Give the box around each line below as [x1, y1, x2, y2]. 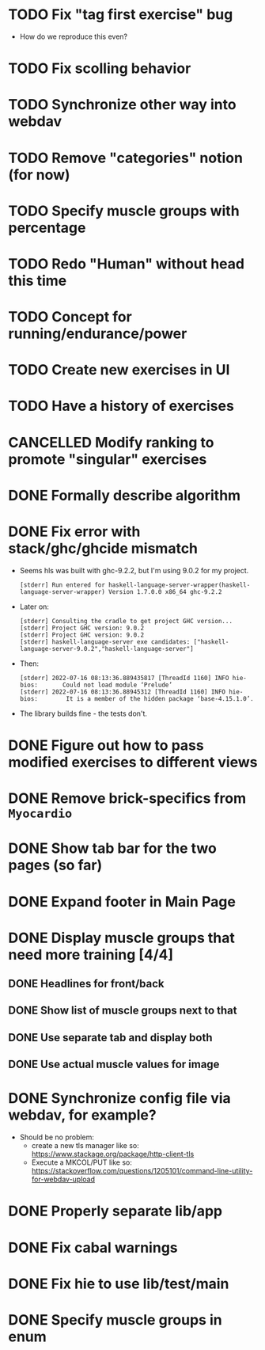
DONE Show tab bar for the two [8, 839, 218, 858]
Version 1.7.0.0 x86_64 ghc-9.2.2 [108, 588, 222, 595]
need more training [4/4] [8, 945, 174, 964]
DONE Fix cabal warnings [8, 1238, 178, 1257]
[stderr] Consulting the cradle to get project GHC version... [19, 617, 233, 625]
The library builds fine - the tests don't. [19, 709, 148, 718]
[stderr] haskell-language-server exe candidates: [19, 637, 191, 646]
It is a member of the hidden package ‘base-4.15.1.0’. [66, 694, 255, 702]
